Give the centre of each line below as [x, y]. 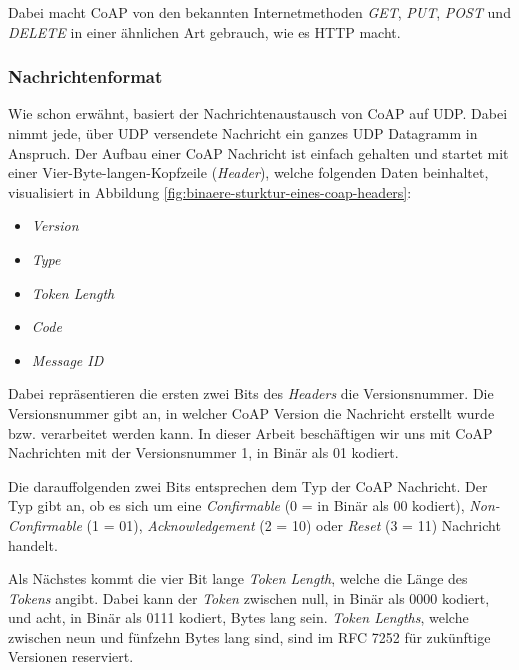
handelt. [33, 544]
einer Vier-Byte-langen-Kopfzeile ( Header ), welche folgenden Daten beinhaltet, [248, 172]
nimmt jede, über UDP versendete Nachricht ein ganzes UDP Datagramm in [243, 133]
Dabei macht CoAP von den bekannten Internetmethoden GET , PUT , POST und [259, 12]
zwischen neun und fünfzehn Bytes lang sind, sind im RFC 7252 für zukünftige [249, 636]
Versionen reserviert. [71, 656]
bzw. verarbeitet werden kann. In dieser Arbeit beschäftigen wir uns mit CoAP [250, 432]
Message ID [67, 359]
